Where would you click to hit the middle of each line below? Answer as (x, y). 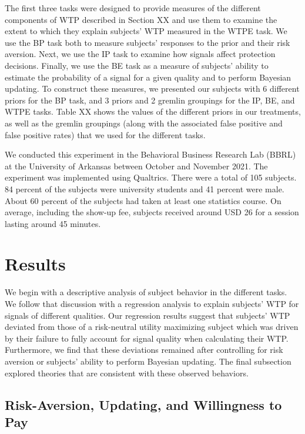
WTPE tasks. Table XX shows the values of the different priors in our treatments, (153, 111)
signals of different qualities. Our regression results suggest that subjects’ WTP (148, 315)
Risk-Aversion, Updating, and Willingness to (143, 404)
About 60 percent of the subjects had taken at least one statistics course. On (143, 200)
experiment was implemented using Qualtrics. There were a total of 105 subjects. (151, 177)
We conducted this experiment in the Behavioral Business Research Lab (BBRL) (150, 154)
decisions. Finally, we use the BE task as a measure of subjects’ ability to (137, 65)
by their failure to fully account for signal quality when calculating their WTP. (147, 338)
